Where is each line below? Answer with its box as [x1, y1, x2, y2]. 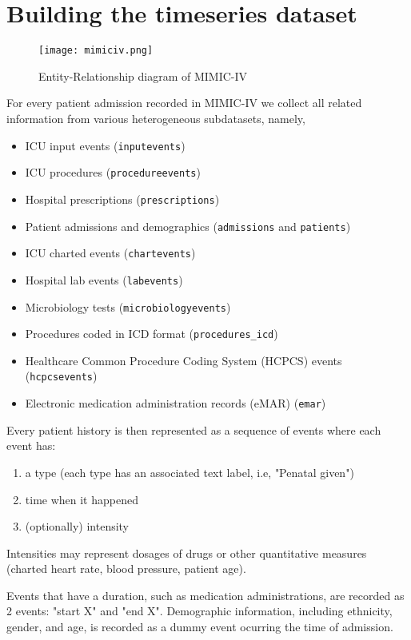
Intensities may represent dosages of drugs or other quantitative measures [6, 544, 367, 561]
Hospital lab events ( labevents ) [25, 271, 183, 288]
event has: [6, 437, 56, 454]
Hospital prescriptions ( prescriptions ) [25, 190, 220, 207]
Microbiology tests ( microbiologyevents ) [25, 298, 231, 315]
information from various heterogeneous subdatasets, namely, [6, 109, 305, 126]
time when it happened [25, 491, 138, 507]
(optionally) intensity [25, 518, 130, 535]
